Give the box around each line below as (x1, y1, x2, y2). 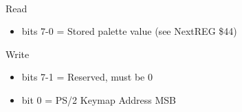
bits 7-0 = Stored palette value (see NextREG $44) (21, 24, 237, 38)
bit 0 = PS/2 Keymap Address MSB (21, 92, 176, 107)
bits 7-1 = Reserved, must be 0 (21, 70, 153, 84)
